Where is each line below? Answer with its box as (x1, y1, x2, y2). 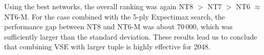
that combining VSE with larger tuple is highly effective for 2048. (4, 41, 211, 52)
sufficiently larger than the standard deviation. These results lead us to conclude (4, 31, 257, 42)
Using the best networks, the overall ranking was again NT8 (4, 1, 193, 11)
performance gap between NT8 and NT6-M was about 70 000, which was (4, 21, 233, 32)
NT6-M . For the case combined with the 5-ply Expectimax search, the (4, 11, 225, 22)
